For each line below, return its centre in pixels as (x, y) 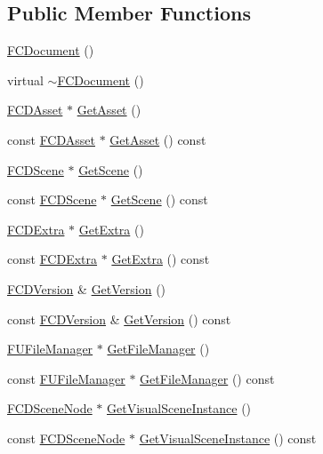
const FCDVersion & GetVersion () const (119, 319)
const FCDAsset (51, 139)
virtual (25, 80)
